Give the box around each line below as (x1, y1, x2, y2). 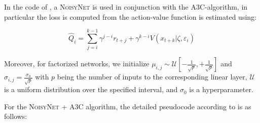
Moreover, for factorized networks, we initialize (4, 58, 150, 69)
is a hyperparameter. (189, 84, 253, 95)
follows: (4, 111, 27, 121)
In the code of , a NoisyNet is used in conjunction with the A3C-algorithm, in (4, 2, 248, 12)
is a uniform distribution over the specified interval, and (4, 84, 178, 95)
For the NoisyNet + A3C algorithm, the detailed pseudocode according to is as (4, 101, 251, 111)
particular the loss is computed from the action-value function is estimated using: (4, 11, 256, 22)
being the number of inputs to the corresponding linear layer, (57, 71, 247, 82)
